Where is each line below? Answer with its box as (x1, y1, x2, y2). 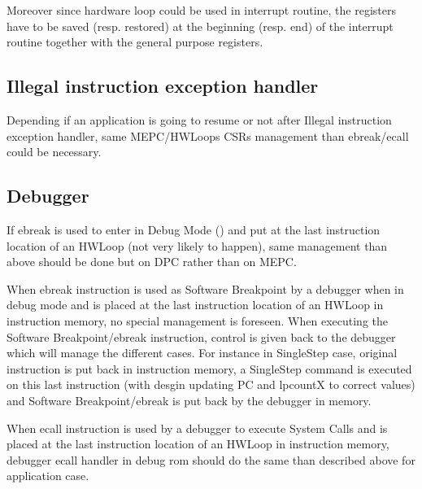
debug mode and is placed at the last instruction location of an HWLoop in (7, 296, 384, 313)
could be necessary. (7, 143, 102, 160)
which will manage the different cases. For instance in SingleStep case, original (7, 344, 398, 361)
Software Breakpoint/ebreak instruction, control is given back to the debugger (7, 328, 396, 345)
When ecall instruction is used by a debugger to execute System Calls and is (7, 419, 388, 436)
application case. (7, 467, 89, 484)
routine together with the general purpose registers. (7, 33, 263, 50)
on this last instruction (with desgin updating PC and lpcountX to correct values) (7, 376, 415, 393)
